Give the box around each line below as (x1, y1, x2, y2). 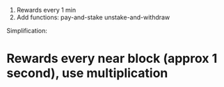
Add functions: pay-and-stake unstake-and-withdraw (16, 13, 170, 21)
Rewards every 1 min (16, 6, 77, 14)
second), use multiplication (6, 66, 168, 81)
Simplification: (6, 27, 48, 35)
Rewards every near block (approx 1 (6, 51, 218, 66)
